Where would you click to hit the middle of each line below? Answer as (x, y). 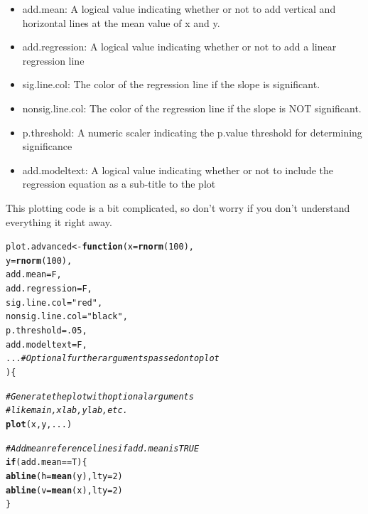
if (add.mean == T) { (47, 462)
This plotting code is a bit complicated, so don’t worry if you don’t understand (178, 207)
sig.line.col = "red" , (54, 302)
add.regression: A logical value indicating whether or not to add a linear (179, 47)
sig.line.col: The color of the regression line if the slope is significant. (171, 84)
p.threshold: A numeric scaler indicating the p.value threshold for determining (192, 132)
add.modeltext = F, (47, 344)
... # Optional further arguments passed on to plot (113, 359)
